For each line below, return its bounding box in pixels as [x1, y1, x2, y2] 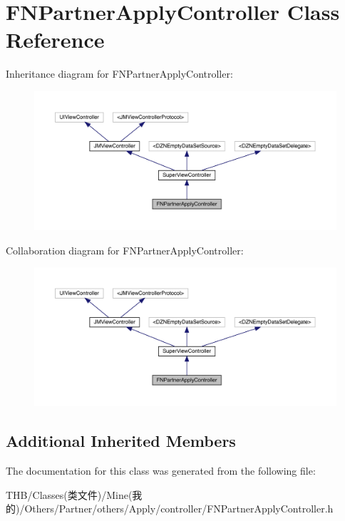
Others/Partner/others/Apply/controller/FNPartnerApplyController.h [24, 501, 334, 516]
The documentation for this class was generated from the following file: [6, 463, 316, 478]
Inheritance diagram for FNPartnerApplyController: [6, 66, 233, 81]
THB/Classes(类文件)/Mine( [6, 487, 133, 502]
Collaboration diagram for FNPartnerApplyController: [6, 242, 244, 257]
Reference [6, 25, 105, 54]
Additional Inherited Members [6, 430, 236, 452]
